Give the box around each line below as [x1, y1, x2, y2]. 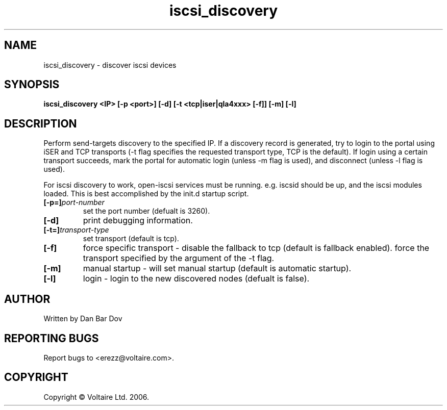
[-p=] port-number [43, 198, 105, 207]
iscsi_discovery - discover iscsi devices [43, 60, 177, 69]
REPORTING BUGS [4, 331, 99, 345]
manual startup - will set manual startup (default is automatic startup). [83, 263, 352, 274]
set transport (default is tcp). [83, 234, 179, 243]
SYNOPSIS [4, 78, 60, 91]
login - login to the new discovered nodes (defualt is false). [83, 273, 310, 284]
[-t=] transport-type [43, 225, 109, 235]
